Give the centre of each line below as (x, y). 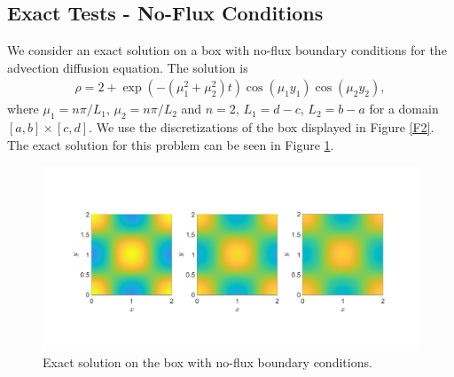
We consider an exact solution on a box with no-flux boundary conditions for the (227, 50)
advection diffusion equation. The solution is (128, 67)
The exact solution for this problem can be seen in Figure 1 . (171, 144)
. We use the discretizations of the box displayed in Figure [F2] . (262, 127)
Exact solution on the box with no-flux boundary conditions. (207, 361)
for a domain (404, 109)
